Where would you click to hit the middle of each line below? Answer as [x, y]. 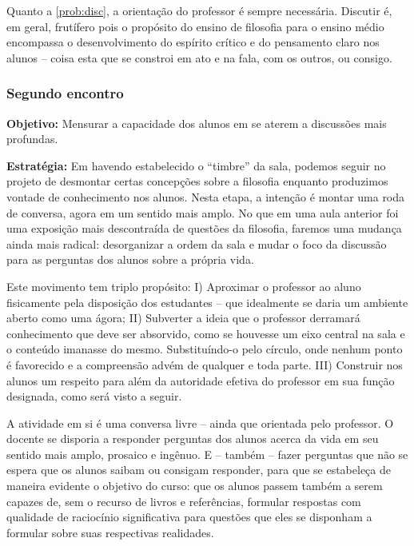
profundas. [32, 139]
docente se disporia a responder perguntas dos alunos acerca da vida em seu [193, 438]
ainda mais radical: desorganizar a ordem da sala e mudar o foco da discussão [197, 243]
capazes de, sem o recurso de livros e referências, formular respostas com [184, 501]
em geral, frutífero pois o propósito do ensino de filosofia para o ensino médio [195, 26]
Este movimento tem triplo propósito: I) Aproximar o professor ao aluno [184, 286]
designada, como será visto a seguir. [94, 396]
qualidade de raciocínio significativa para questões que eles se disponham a [189, 517]
